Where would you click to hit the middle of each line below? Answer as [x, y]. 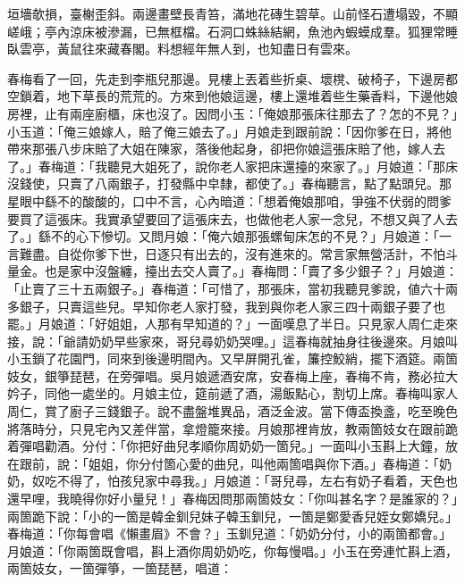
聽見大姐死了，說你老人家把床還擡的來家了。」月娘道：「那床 [282, 166]
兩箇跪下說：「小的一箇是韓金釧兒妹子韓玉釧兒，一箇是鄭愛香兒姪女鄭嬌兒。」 [232, 516]
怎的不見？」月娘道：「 [373, 236]
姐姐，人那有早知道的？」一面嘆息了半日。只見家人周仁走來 [282, 324]
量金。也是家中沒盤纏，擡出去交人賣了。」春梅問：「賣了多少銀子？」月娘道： [232, 271]
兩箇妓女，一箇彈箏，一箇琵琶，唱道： [120, 568]
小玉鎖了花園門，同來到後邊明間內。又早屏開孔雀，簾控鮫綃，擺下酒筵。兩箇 [232, 358]
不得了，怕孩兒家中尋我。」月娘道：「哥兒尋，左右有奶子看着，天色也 [257, 481]
